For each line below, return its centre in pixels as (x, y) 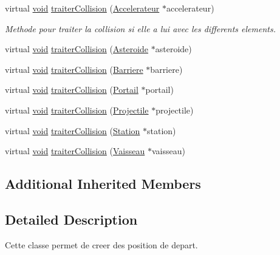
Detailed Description (71, 219)
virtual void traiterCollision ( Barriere (74, 69)
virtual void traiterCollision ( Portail (72, 90)
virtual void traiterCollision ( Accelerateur (82, 8)
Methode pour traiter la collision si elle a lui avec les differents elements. (140, 28)
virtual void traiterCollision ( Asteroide (77, 49)
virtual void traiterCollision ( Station (73, 130)
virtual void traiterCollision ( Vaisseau (75, 151)
